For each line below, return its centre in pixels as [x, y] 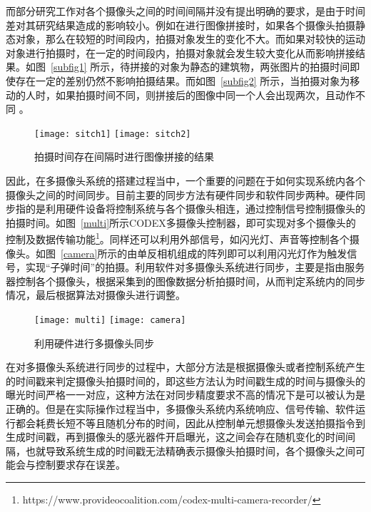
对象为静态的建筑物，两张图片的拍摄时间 [255, 67]
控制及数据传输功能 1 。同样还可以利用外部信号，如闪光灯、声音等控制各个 [178, 238]
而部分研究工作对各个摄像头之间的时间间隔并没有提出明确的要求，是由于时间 [185, 11]
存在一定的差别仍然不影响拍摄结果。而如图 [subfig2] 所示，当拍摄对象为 [183, 80]
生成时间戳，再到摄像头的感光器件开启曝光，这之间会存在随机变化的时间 [176, 437]
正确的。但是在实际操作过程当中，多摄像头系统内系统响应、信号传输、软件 [181, 409]
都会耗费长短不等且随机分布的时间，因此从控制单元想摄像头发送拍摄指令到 [190, 423]
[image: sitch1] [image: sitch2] [113, 134]
